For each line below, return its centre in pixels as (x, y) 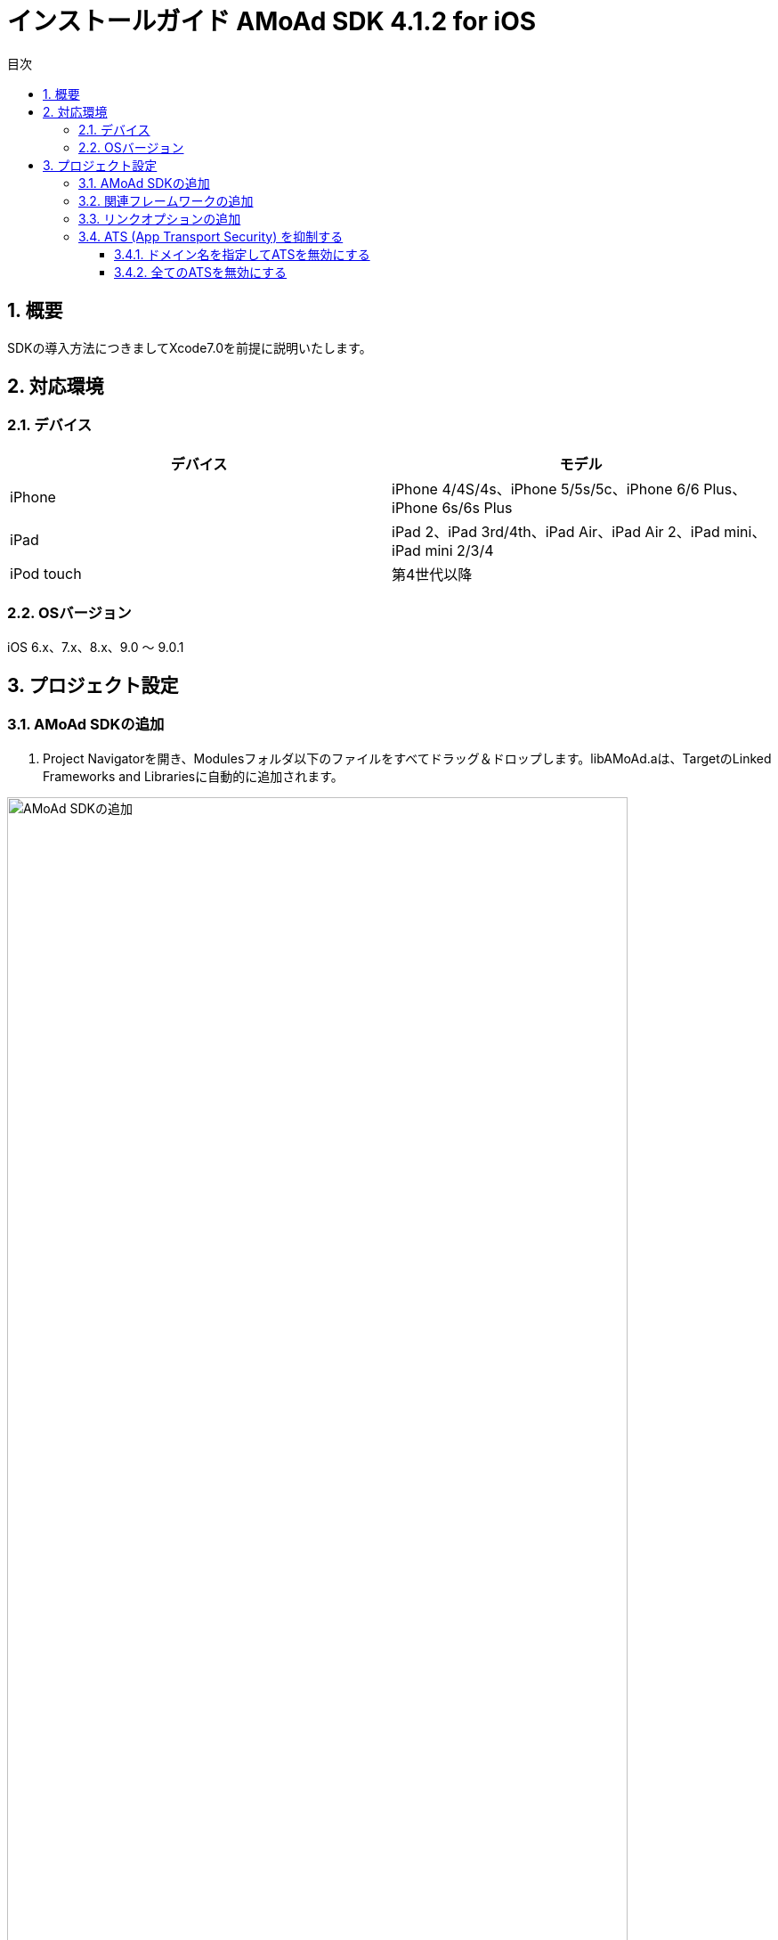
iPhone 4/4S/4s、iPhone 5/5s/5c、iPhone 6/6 (546, 489)
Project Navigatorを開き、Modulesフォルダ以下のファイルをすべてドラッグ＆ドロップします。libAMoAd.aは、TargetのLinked (407, 758)
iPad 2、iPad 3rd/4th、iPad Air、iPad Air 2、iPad (556, 531)
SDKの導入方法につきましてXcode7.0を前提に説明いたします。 (190, 347)
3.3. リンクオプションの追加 (160, 218)
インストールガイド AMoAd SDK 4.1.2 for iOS (272, 21)
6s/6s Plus (477, 507)
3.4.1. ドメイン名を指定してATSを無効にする (242, 254)
